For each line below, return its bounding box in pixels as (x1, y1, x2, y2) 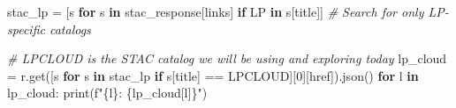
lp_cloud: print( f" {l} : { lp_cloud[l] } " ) (7, 83, 208, 102)
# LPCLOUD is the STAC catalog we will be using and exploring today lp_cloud (7, 49, 447, 68)
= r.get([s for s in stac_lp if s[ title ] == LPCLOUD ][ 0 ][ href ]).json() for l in (7, 66, 419, 84)
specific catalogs (7, 19, 91, 38)
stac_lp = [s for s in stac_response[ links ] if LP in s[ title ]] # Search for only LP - (7, 3, 449, 20)
